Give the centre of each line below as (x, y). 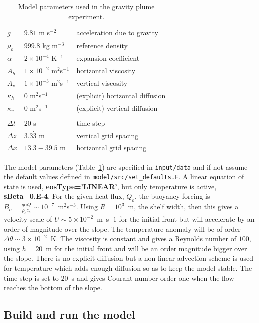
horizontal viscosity (106, 70)
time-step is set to (31, 278)
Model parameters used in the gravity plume (86, 6)
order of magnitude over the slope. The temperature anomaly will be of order (122, 229)
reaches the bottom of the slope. (53, 288)
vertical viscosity (102, 83)
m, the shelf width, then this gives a (183, 207)
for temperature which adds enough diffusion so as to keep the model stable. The (128, 268)
